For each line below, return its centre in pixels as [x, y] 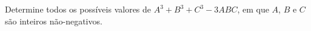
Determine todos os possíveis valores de [78, 9]
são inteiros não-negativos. [54, 21]
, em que [253, 9]
